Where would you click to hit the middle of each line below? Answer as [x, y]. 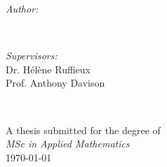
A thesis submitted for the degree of [83, 130]
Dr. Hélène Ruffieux [48, 69]
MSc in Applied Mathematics [68, 144]
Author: [22, 8]
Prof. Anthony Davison [55, 83]
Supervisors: [32, 56]
